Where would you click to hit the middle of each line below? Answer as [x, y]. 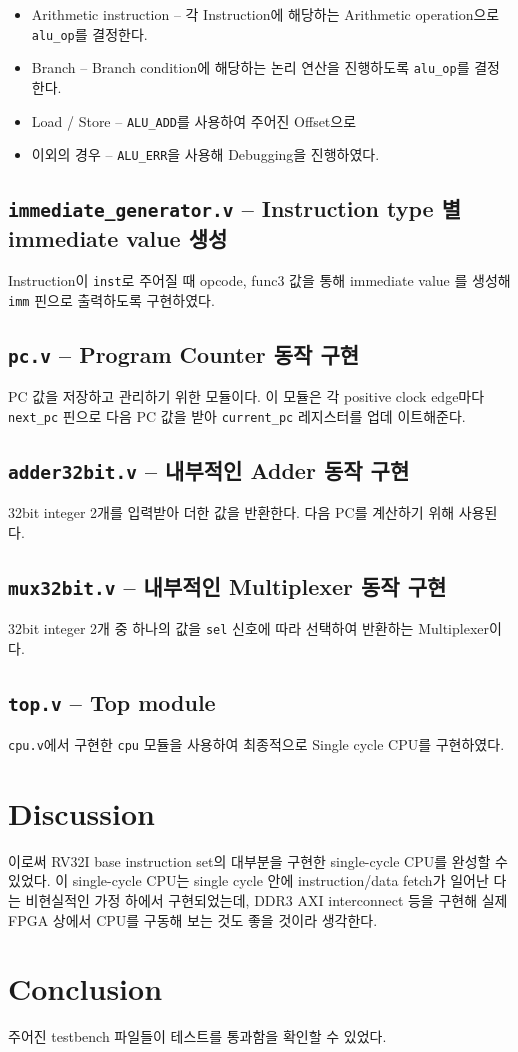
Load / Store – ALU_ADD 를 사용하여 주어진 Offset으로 [194, 120]
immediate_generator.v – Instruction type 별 [234, 208]
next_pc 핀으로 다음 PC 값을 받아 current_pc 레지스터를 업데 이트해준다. [237, 415]
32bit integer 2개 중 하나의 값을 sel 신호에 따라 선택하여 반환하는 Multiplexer [248, 628]
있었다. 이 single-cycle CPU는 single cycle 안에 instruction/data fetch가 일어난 [248, 880]
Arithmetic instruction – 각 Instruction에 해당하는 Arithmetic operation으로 [265, 14]
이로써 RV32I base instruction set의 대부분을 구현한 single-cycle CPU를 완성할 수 [258, 860]
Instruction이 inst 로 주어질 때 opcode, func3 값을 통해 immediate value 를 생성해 [259, 279]
